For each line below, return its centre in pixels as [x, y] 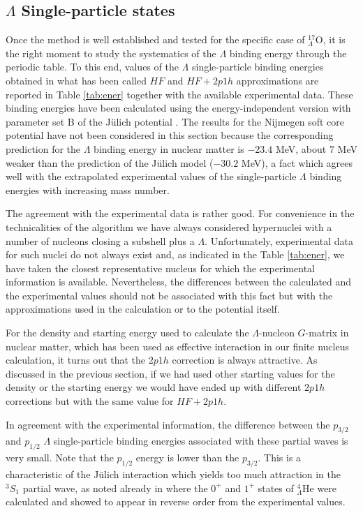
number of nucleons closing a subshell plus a [100, 240]
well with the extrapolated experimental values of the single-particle [151, 176]
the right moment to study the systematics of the [111, 53]
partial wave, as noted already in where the [115, 488]
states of [276, 488]
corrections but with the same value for [90, 401]
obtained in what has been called [76, 80]
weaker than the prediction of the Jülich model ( [110, 162]
